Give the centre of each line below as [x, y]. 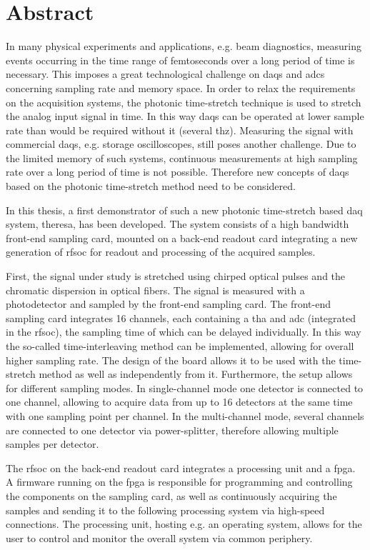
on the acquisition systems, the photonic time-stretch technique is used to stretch [184, 102]
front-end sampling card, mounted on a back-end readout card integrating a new [182, 237]
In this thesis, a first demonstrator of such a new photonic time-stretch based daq [184, 210]
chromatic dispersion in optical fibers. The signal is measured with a [155, 290]
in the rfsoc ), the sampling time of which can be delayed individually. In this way [184, 332]
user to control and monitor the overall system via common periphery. [159, 537]
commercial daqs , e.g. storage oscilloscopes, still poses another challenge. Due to [181, 144]
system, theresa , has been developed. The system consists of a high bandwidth [177, 224]
